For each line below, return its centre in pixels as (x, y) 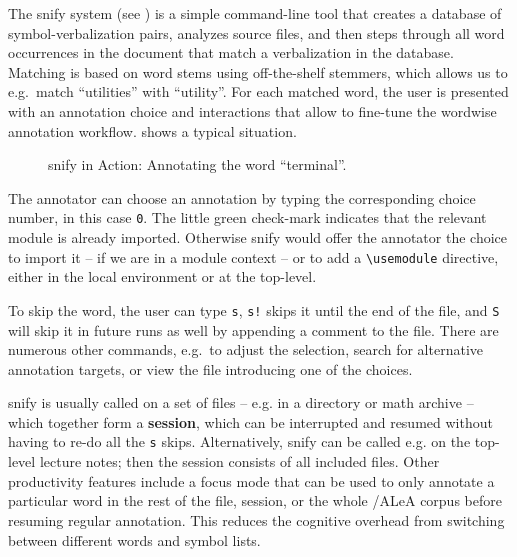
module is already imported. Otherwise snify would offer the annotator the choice (258, 237)
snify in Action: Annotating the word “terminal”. (197, 164)
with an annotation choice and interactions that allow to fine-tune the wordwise (252, 110)
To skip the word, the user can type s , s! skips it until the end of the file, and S (254, 309)
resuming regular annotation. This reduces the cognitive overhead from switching (256, 519)
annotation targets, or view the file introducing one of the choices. (210, 368)
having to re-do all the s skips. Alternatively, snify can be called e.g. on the (239, 441)
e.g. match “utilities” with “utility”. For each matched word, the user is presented (258, 91)
